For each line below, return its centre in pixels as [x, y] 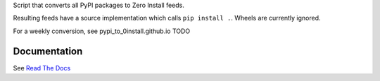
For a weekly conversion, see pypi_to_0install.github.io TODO [102, 31]
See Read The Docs [42, 68]
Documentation [48, 51]
